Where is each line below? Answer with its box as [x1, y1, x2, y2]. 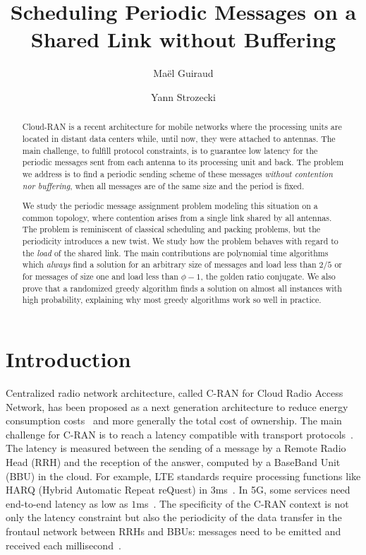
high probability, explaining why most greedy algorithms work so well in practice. [22, 294, 322, 306]
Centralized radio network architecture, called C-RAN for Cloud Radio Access [6, 385, 343, 400]
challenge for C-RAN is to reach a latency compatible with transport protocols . [6, 426, 353, 441]
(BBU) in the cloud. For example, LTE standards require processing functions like [6, 468, 361, 483]
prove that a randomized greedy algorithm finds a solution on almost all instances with [22, 282, 342, 294]
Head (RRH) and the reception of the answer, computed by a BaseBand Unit [6, 454, 341, 469]
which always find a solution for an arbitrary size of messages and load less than [22, 258, 317, 270]
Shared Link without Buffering [30, 25, 336, 54]
